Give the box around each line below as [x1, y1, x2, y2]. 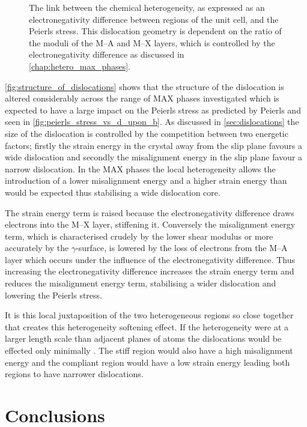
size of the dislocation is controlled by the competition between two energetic [5, 127, 288, 139]
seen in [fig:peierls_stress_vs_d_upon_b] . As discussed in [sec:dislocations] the [5, 115, 299, 128]
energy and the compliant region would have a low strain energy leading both [5, 356, 290, 368]
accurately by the [5, 241, 69, 254]
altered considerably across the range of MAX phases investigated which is [5, 92, 279, 104]
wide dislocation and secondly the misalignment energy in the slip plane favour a [5, 151, 303, 163]
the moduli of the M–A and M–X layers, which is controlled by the [29, 36, 275, 49]
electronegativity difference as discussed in [29, 48, 184, 61]
